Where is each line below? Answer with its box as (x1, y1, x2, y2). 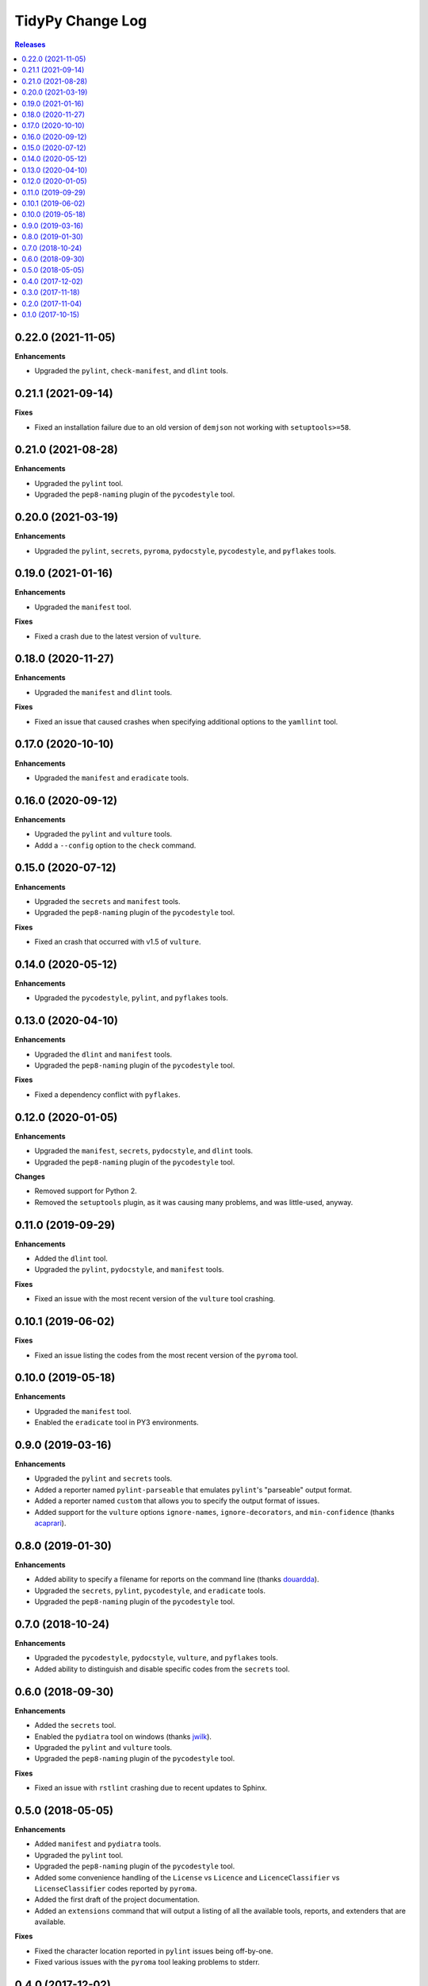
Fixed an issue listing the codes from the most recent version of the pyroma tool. (34, 1350, 299, 1360)
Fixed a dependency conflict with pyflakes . (34, 1089, 182, 1099)
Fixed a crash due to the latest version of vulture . (34, 632, 201, 641)
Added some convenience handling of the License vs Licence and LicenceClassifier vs (34, 1872, 340, 1882)
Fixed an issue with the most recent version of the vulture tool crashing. (34, 1294, 276, 1304)
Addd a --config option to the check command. (34, 840, 197, 850)
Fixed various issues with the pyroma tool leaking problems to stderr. (34, 1957, 261, 1967)
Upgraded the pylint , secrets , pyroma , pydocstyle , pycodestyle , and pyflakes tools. (34, 546, 337, 555)
